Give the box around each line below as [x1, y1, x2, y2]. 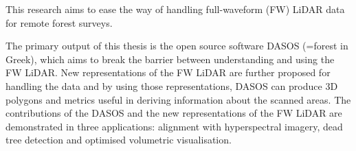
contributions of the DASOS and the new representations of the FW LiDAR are [5, 106, 342, 120]
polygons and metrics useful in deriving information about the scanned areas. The [5, 92, 351, 106]
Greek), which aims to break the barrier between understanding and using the [5, 51, 335, 66]
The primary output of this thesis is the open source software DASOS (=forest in [5, 38, 348, 53]
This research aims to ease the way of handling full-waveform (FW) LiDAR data [5, 2, 345, 16]
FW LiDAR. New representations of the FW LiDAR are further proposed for [5, 65, 331, 80]
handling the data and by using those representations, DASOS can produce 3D [5, 78, 338, 93]
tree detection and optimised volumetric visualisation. [5, 132, 232, 147]
